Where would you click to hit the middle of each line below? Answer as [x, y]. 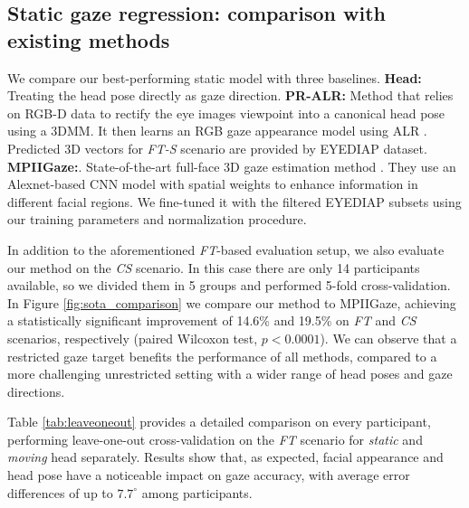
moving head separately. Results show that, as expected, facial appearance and [225, 457]
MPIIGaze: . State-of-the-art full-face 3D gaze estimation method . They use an [232, 166]
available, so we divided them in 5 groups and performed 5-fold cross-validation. [229, 285]
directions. [36, 391]
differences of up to [60, 492]
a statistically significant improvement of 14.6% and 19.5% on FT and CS [212, 320]
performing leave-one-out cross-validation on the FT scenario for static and [215, 439]
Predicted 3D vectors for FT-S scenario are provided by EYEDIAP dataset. [217, 148]
